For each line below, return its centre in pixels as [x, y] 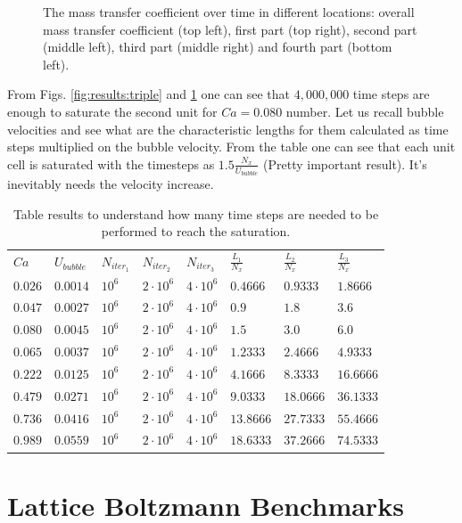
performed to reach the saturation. [196, 231]
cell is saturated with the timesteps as [111, 163]
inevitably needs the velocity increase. [111, 183]
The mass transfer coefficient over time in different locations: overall [229, 12]
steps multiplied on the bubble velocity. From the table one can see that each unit [231, 147]
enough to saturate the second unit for [112, 111]
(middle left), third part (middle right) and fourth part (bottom [218, 47]
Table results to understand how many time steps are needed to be [196, 213]
